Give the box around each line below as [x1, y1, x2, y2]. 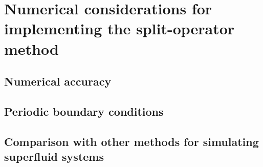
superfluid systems [4, 149, 104, 164]
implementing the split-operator [4, 18, 235, 39]
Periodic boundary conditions [4, 103, 164, 119]
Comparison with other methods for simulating [4, 133, 259, 149]
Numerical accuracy [4, 73, 112, 89]
